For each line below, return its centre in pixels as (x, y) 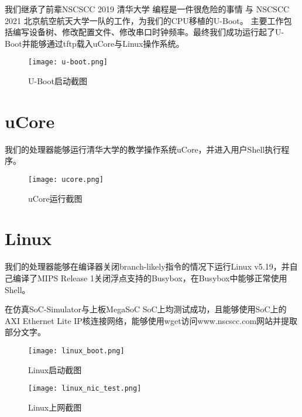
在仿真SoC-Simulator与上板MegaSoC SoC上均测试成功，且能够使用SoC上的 (146, 309)
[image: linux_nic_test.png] (85, 389)
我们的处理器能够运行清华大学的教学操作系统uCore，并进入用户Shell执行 (143, 149)
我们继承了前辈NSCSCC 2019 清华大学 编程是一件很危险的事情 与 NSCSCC (147, 9)
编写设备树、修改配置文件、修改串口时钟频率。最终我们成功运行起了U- (148, 32)
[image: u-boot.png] (68, 62)
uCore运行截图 (55, 198)
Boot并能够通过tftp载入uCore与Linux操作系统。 (95, 43)
